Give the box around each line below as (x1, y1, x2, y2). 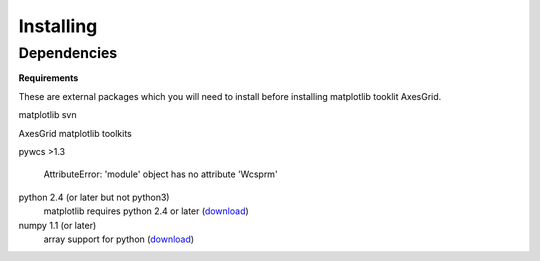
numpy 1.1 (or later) (18, 219, 97, 231)
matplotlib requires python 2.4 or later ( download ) (43, 205, 249, 217)
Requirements (18, 72, 79, 84)
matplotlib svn (18, 109, 77, 121)
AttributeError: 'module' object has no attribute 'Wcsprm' (43, 168, 279, 180)
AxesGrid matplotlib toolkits (18, 127, 132, 139)
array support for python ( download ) (43, 233, 195, 245)
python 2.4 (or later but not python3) (18, 191, 170, 203)
